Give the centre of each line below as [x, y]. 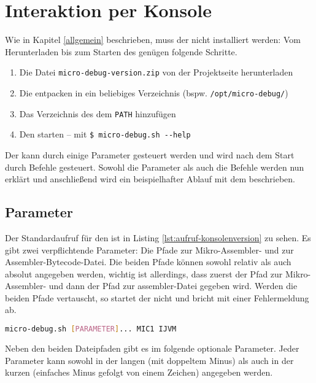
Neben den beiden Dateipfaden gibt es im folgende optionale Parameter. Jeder [152, 348]
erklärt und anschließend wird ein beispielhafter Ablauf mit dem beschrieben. [150, 179]
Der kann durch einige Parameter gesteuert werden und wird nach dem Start [150, 154]
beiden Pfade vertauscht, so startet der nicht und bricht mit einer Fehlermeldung [157, 297]
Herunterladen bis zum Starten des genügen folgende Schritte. [121, 51]
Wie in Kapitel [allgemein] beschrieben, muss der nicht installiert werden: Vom [153, 40]
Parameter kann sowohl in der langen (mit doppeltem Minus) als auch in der [149, 360]
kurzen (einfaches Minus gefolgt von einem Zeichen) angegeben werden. [139, 372]
